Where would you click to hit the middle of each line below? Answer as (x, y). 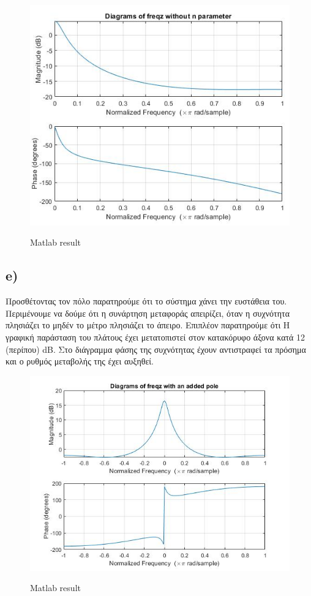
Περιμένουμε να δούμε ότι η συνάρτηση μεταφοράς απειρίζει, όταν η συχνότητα (148, 313)
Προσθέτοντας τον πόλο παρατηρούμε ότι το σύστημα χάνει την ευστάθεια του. (146, 301)
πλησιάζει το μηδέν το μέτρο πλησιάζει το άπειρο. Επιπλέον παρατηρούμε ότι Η (148, 325)
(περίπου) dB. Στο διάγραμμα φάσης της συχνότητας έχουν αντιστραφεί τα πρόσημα (156, 349)
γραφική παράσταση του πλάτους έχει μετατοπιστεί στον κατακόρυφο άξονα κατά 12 (155, 337)
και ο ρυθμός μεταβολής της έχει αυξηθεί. (80, 361)
